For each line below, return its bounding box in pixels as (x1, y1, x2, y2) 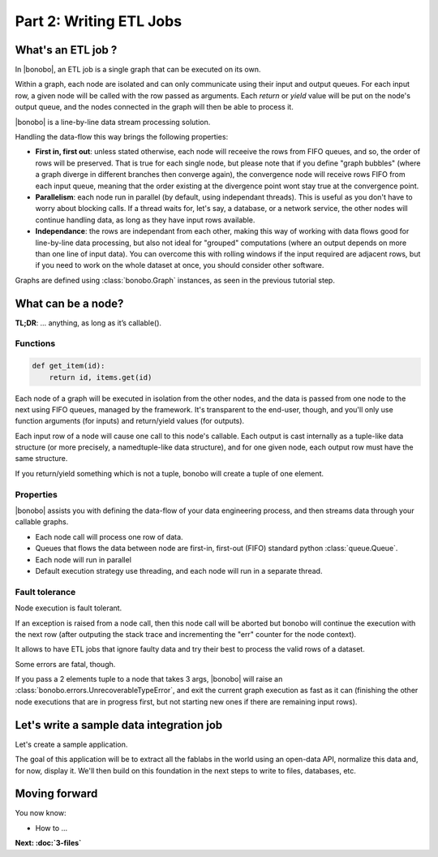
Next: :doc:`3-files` (15, 838, 82, 848)
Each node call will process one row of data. (35, 532, 183, 541)
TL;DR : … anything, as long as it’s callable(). (15, 317, 162, 328)
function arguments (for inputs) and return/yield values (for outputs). (15, 416, 245, 426)
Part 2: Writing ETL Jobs (15, 12, 182, 30)
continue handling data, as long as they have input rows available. (35, 215, 255, 225)
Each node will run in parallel (35, 554, 131, 564)
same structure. (15, 454, 68, 463)
